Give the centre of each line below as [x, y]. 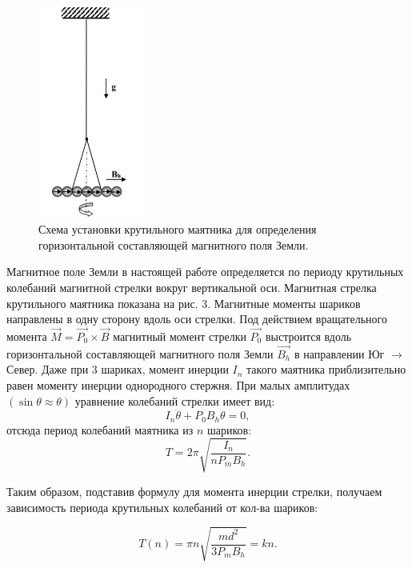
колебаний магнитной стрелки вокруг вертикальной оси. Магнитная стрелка [192, 287]
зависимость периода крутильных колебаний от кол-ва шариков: [162, 507]
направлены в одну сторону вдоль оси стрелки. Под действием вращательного [197, 319]
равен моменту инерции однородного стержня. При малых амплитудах [178, 384]
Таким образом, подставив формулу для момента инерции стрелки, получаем [194, 491]
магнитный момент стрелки [180, 336]
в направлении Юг [339, 353]
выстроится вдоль [308, 336]
